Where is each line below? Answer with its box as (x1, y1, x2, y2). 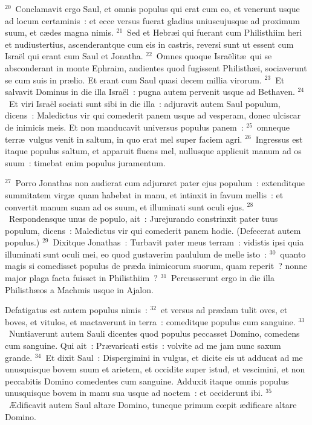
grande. (5, 351, 33, 363)
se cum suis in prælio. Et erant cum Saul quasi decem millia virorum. (5, 73, 262, 86)
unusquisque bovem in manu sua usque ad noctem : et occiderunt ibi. (5, 386, 263, 399)
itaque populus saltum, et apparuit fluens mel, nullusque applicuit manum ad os (5, 144, 302, 157)
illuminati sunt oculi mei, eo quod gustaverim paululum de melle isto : (5, 247, 267, 260)
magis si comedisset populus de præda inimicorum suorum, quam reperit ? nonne (5, 259, 307, 272)
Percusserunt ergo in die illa (171, 271, 275, 284)
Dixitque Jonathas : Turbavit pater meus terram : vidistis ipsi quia (53, 236, 304, 248)
